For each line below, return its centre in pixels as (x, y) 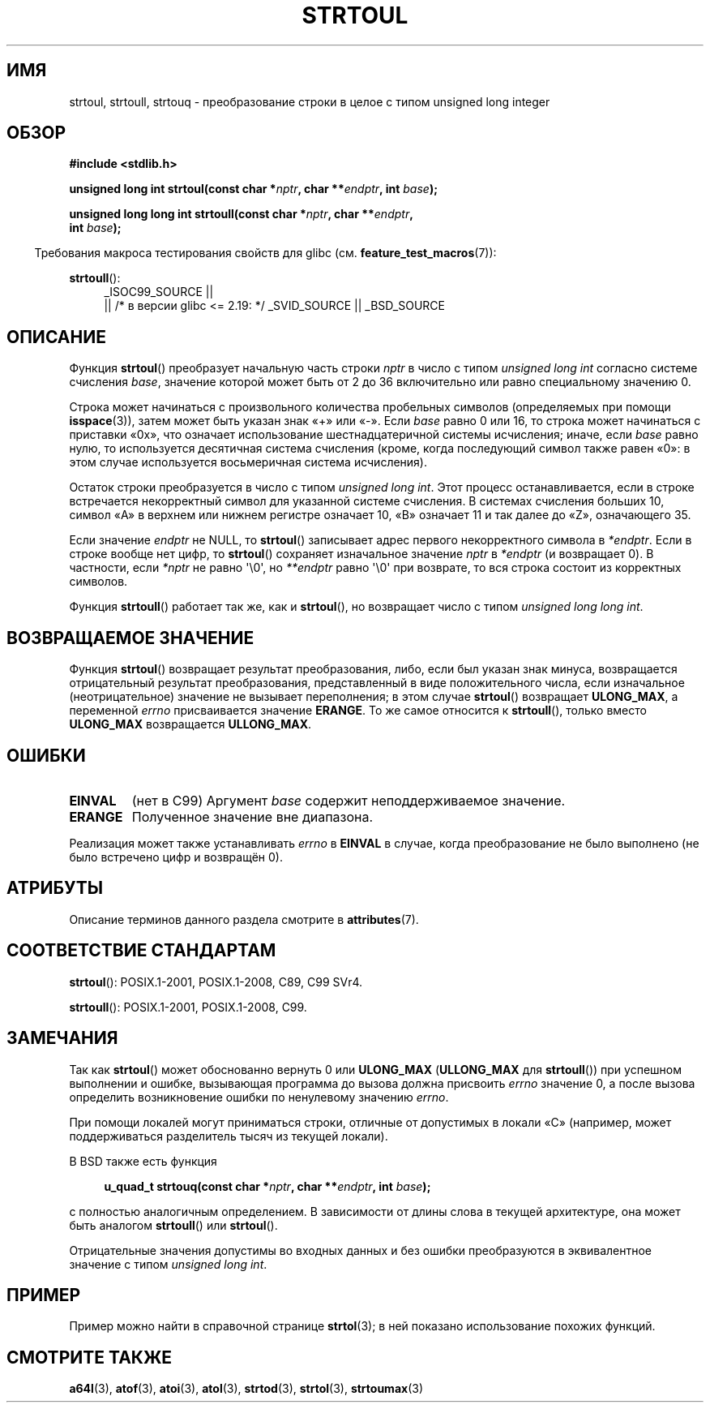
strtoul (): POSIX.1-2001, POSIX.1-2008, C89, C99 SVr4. (216, 982)
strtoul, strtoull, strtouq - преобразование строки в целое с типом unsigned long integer (310, 101)
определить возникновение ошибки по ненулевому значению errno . (259, 1097)
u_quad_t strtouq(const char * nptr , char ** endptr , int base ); (267, 1186)
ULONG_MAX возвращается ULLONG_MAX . (190, 724)
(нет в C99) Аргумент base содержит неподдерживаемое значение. (349, 800)
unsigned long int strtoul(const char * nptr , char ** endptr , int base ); (253, 189)
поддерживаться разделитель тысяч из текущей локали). (229, 1136)
